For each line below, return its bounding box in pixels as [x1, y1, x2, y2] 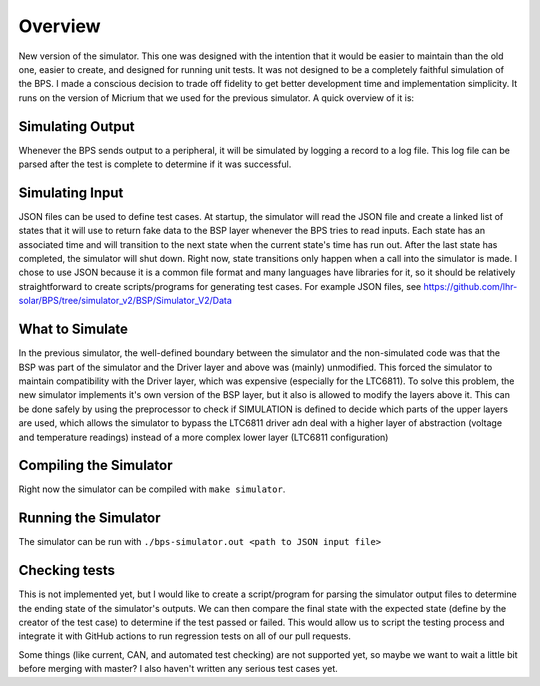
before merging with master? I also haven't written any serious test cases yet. [18, 663, 339, 675]
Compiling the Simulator [18, 457, 173, 474]
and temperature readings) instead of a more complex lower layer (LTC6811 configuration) [18, 431, 389, 443]
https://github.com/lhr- [423, 280, 518, 292]
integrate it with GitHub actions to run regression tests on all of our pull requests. [18, 630, 352, 642]
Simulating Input [18, 184, 124, 201]
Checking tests [18, 562, 115, 579]
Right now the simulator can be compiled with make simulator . [18, 483, 286, 495]
